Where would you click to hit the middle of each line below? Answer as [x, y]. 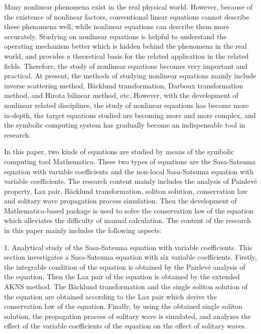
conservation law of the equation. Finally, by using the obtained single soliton [123, 306]
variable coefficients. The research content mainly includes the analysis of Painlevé [130, 181]
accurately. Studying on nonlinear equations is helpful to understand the [115, 36]
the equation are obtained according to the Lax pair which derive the [110, 296]
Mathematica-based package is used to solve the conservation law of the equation [129, 210]
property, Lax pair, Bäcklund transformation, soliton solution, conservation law [126, 191]
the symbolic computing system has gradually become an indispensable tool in [125, 125]
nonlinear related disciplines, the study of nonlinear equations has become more [126, 105]
